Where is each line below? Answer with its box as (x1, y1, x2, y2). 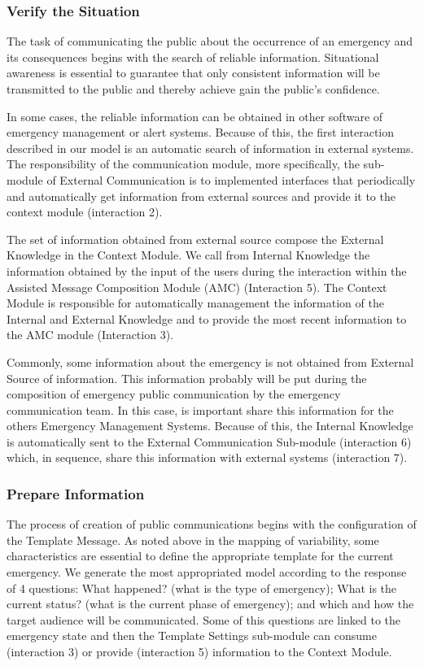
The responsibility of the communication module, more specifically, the (7, 155, 360, 172)
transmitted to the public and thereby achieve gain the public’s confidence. (7, 81, 380, 97)
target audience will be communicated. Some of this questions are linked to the (7, 611, 401, 628)
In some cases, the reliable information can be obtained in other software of (7, 107, 383, 124)
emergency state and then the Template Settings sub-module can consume (7, 627, 377, 644)
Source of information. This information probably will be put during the (7, 369, 367, 386)
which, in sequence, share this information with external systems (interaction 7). (7, 449, 408, 466)
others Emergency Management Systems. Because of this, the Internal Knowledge (7, 417, 413, 434)
